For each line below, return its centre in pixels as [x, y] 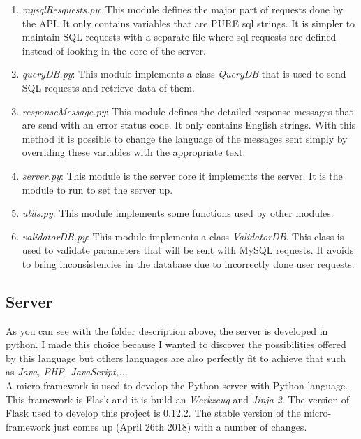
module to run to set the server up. [97, 189]
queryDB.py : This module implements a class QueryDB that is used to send [184, 74]
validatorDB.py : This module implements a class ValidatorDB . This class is [183, 236]
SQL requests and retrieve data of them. [108, 87]
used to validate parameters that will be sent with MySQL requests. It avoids [188, 250]
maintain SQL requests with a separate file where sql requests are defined [179, 37]
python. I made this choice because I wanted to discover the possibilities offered [176, 344]
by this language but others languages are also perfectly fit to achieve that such [176, 358]
